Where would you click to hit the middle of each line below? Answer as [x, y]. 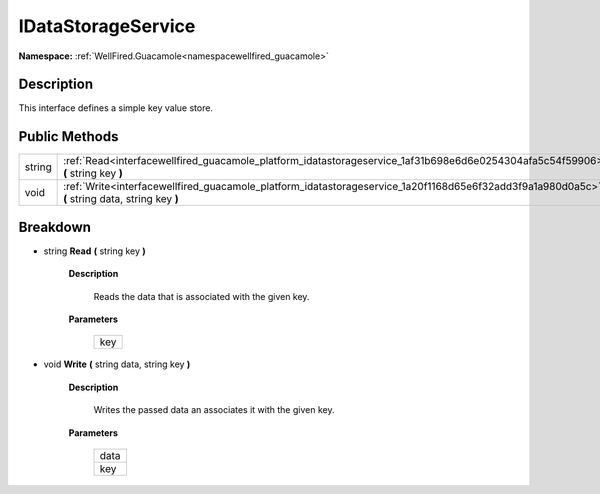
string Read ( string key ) [95, 251]
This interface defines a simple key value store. [116, 108]
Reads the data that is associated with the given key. [201, 296]
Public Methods [68, 136]
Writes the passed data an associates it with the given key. [214, 410]
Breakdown [55, 226]
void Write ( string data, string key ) [117, 364]
